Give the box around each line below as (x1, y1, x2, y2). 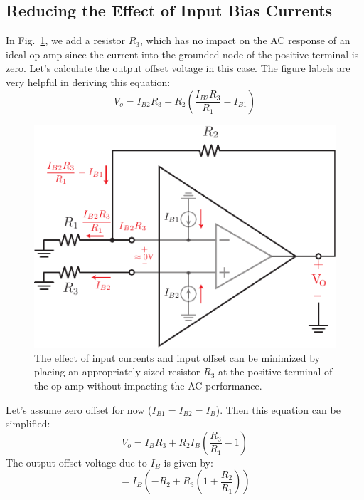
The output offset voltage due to (6, 454, 147, 469)
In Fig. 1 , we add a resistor (6, 33, 126, 48)
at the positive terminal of (218, 364, 333, 379)
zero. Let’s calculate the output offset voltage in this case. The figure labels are (6, 61, 350, 75)
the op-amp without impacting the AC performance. (34, 378, 262, 393)
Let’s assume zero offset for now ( (6, 402, 152, 417)
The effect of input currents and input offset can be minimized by (34, 350, 320, 365)
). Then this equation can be (215, 402, 341, 417)
